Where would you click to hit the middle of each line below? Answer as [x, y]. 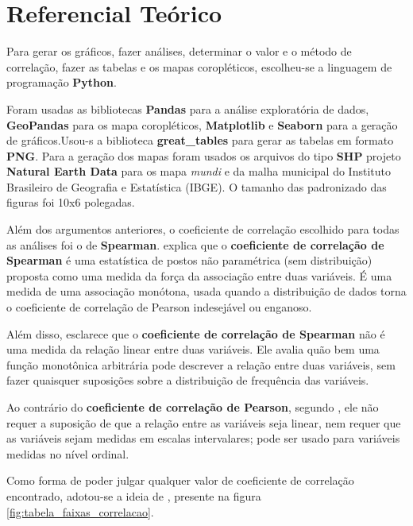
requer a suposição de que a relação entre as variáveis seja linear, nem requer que [204, 422]
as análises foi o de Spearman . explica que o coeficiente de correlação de [195, 244]
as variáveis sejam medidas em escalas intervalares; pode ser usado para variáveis [203, 438]
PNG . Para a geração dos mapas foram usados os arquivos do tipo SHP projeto [204, 155]
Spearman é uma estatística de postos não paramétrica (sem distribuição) [189, 260]
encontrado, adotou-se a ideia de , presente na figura [134, 495]
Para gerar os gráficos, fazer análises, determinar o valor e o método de [179, 51]
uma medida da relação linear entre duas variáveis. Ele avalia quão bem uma [193, 349]
